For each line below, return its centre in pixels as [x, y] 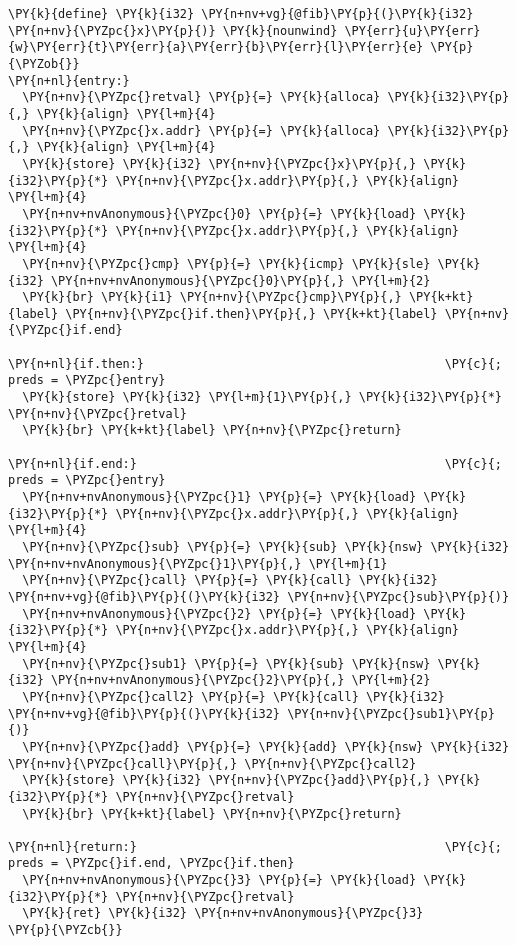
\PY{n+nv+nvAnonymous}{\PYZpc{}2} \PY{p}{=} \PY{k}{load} [219, 613]
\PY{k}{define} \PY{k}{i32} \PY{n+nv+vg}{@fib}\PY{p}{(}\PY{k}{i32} [241, 14]
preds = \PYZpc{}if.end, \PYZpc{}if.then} [151, 863]
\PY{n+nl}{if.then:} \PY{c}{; [255, 363]
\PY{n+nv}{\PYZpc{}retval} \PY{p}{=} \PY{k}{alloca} [201, 97]
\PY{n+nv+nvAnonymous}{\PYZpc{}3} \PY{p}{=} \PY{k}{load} [219, 880]
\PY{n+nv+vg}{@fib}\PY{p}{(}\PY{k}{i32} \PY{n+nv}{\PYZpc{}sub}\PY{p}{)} [259, 596]
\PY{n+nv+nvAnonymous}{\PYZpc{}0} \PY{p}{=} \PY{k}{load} [219, 213]
